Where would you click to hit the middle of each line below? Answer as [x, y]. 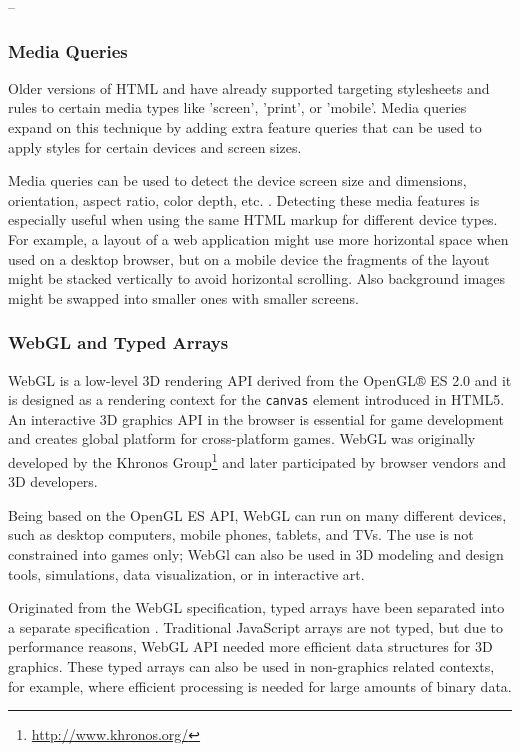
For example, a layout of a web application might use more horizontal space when [258, 238]
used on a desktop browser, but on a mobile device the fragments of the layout [249, 258]
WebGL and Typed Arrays [118, 342]
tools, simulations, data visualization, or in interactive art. [186, 573]
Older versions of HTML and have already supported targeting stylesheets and [249, 87]
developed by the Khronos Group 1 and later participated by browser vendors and [257, 460]
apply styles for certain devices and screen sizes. [155, 146]
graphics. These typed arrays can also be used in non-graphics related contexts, [251, 666]
